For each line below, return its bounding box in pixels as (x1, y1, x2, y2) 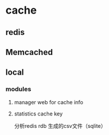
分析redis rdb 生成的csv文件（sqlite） (14, 122, 107, 129)
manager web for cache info (14, 98, 84, 105)
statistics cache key (14, 110, 63, 117)
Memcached (5, 47, 53, 57)
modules (5, 85, 31, 94)
